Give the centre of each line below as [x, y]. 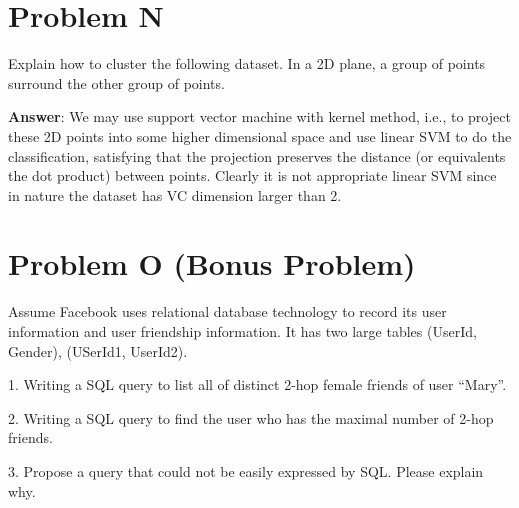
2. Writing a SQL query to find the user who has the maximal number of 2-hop [251, 417]
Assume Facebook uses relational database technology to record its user [227, 311]
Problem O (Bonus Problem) [212, 263]
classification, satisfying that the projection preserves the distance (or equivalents [257, 155]
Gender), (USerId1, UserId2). [98, 350]
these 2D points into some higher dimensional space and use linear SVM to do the [260, 135]
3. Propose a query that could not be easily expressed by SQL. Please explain [246, 470]
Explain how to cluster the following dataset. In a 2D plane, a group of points [247, 63]
